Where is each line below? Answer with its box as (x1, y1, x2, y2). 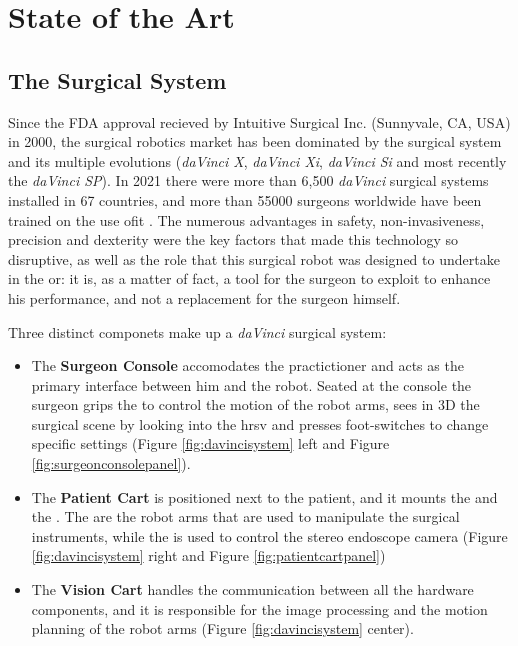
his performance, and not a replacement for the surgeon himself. (8, 287, 401, 308)
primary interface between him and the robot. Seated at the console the (31, 374, 472, 395)
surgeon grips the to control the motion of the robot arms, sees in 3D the (31, 394, 480, 415)
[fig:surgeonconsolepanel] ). (31, 453, 191, 474)
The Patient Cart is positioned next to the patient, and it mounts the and (31, 486, 498, 507)
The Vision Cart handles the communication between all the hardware (31, 579, 474, 600)
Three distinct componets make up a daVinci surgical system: (8, 321, 387, 342)
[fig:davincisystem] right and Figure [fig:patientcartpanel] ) (31, 545, 386, 566)
